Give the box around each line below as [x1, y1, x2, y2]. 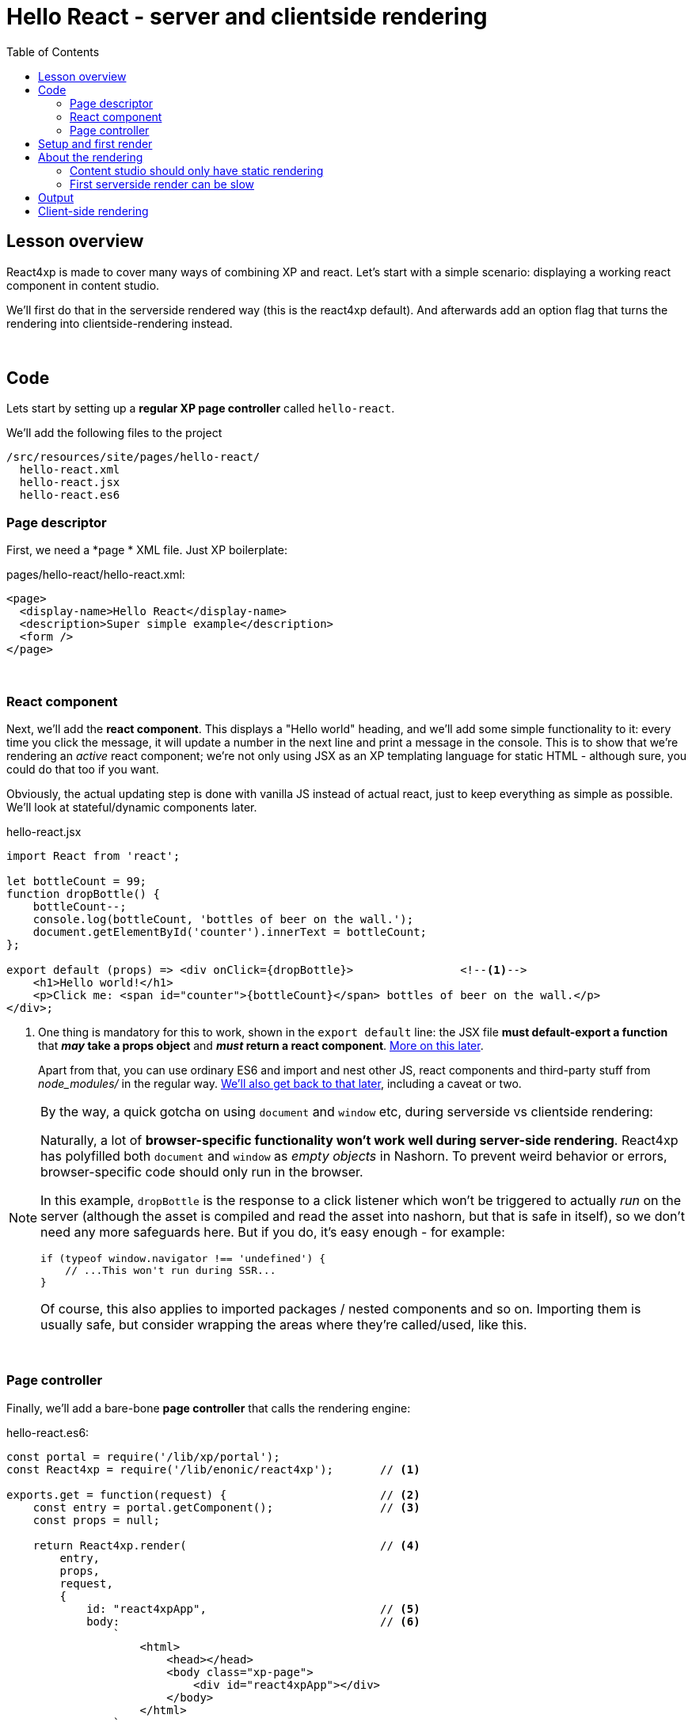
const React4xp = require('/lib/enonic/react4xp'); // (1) [6, 1462, 420, 1476]
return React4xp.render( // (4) [32, 1538, 420, 1552]
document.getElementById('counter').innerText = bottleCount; [32, 925, 428, 938]
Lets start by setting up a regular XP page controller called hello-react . [6, 401, 395, 416]
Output [38, 190, 74, 204]
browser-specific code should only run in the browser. [40, 1163, 363, 1180]
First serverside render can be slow [70, 177, 255, 191]
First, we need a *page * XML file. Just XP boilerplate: [6, 543, 287, 557]
